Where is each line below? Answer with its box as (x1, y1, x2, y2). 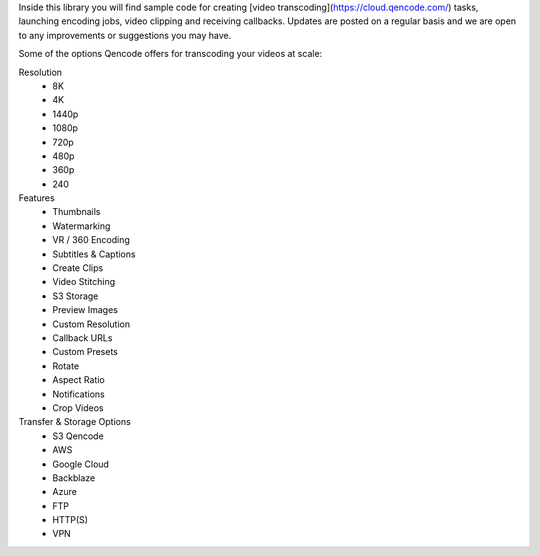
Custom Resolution (52, 318, 130, 330)
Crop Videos (52, 401, 104, 414)
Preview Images (52, 304, 119, 316)
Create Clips (52, 262, 104, 274)
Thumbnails (52, 206, 101, 218)
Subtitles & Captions (52, 248, 136, 260)
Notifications (52, 388, 105, 400)
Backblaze (52, 471, 96, 484)
